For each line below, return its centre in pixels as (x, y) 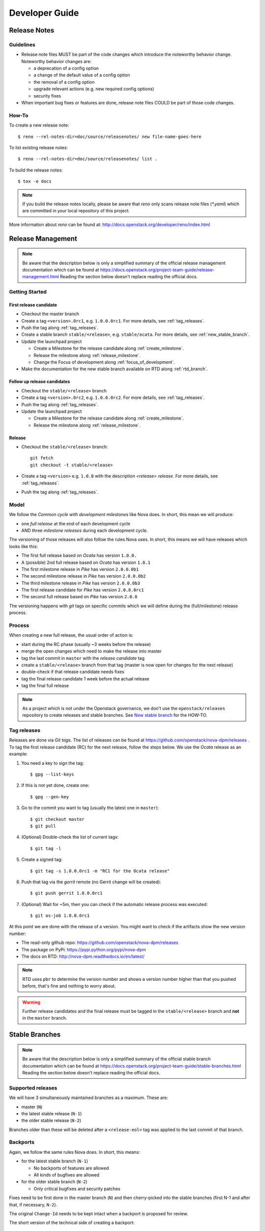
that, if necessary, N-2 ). (33, 1204)
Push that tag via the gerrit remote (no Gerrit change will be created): (91, 882)
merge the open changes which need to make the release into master (92, 651)
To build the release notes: (36, 170)
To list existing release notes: (39, 147)
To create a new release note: (39, 125)
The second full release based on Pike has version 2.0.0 (79, 597)
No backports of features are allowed (71, 1168)
